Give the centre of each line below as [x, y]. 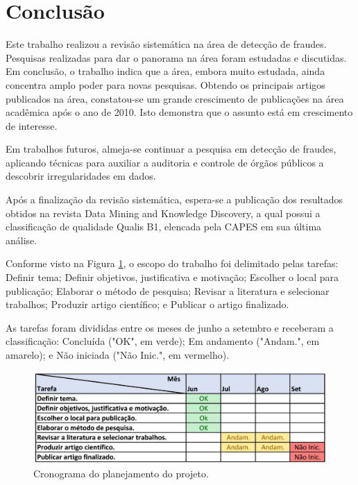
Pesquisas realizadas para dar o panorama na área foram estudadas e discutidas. [176, 57]
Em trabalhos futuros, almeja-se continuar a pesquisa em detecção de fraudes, [171, 149]
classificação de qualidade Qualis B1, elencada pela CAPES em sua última [164, 227]
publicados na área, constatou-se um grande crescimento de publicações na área [175, 98]
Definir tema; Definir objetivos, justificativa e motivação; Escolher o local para [172, 277]
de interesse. [32, 125]
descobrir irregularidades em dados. [81, 176]
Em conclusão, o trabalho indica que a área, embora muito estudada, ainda [165, 71]
